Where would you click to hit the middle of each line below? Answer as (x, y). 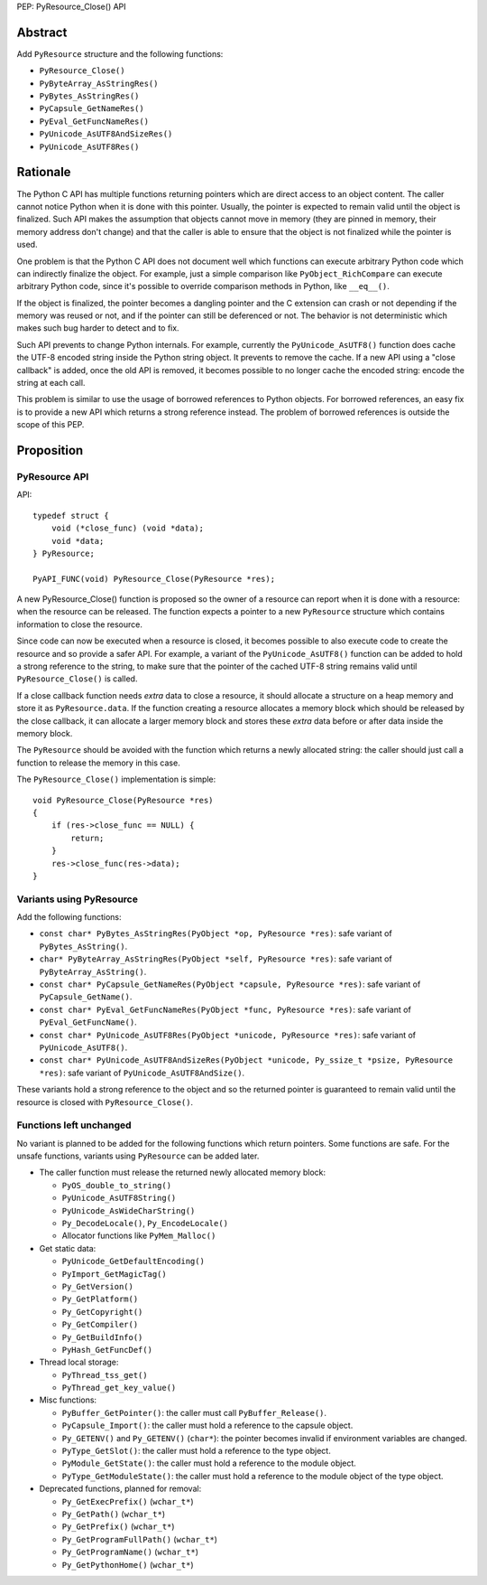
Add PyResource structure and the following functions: (120, 53)
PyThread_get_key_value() (119, 1388)
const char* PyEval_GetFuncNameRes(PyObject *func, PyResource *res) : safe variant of (225, 1009)
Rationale (44, 172)
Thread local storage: (79, 1362)
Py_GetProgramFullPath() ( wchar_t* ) (140, 1539)
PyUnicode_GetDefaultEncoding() (133, 1261)
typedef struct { (71, 516)
